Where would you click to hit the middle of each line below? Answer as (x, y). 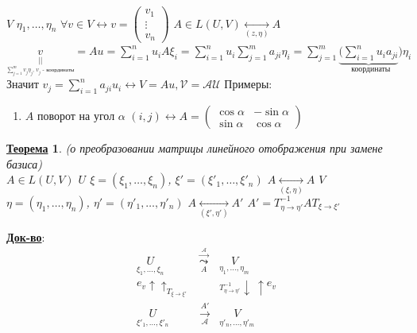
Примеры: (248, 84)
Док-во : (26, 237)
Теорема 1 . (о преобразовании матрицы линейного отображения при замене (195, 148)
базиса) (25, 163)
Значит (23, 84)
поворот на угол (76, 116)
